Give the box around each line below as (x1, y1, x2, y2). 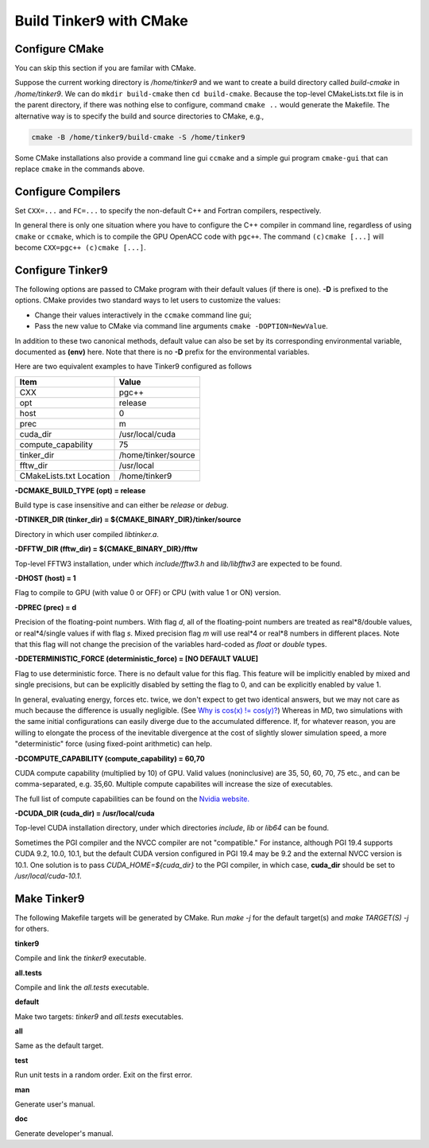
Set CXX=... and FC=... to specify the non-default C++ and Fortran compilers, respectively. (14, 205, 322, 215)
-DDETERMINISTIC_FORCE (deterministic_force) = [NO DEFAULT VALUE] (14, 654, 258, 664)
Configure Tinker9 (14, 263, 108, 277)
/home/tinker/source (118, 449, 195, 461)
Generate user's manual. (14, 1099, 95, 1109)
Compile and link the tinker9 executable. (14, 953, 147, 963)
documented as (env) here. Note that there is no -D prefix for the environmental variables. (14, 347, 310, 356)
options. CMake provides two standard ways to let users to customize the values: (14, 295, 281, 305)
